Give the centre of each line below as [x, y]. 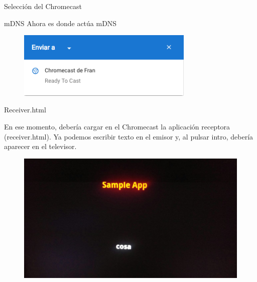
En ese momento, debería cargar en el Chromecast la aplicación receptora [117, 127]
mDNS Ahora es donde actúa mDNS [60, 23]
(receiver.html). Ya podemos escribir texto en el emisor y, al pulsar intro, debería [129, 136]
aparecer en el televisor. [40, 146]
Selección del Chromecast [43, 6]
